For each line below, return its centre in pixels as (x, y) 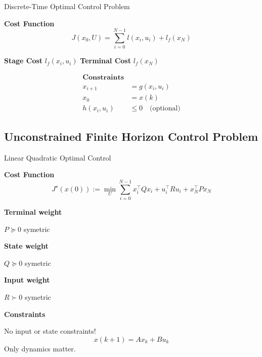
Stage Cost (24, 61)
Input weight (27, 280)
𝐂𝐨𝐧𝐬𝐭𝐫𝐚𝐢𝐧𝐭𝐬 (103, 77)
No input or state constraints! (50, 331)
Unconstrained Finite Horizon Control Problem (131, 136)
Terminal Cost (105, 61)
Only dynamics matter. (40, 348)
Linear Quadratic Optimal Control (58, 157)
